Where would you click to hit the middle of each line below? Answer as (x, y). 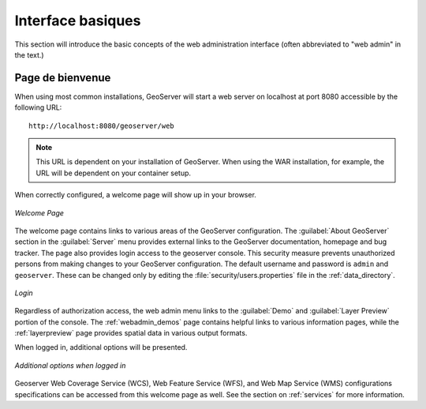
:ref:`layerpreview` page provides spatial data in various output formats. (131, 333)
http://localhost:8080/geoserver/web (102, 126)
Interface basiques (78, 21)
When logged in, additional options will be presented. (101, 347)
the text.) (29, 54)
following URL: (38, 107)
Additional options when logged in (70, 365)
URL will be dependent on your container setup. (114, 173)
